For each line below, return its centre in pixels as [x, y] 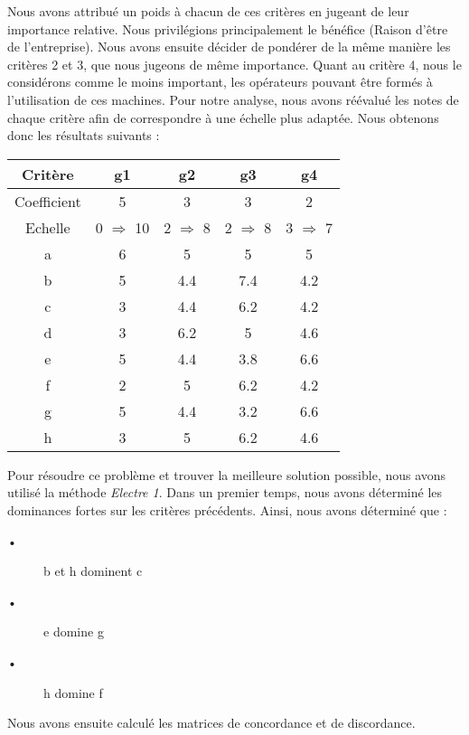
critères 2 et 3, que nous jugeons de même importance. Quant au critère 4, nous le [234, 64]
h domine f [73, 692]
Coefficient [48, 201]
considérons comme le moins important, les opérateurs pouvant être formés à [220, 82]
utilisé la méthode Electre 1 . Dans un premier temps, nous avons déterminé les [225, 492]
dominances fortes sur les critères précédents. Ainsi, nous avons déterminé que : [227, 509]
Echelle [48, 227]
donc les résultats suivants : [84, 135]
